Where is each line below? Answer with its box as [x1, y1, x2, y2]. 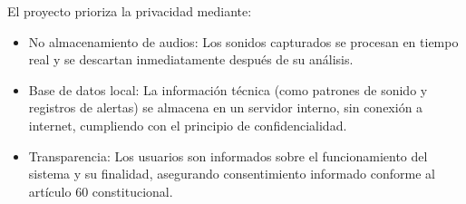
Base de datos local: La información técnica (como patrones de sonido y [28, 80, 428, 99]
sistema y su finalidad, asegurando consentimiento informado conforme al [28, 164, 435, 183]
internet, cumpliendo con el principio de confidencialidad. [28, 115, 347, 134]
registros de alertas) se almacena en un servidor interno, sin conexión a [28, 98, 423, 117]
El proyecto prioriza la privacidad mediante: [7, 2, 252, 20]
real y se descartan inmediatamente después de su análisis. [28, 50, 354, 69]
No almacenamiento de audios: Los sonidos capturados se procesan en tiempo [28, 32, 459, 51]
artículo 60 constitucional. [28, 181, 173, 200]
